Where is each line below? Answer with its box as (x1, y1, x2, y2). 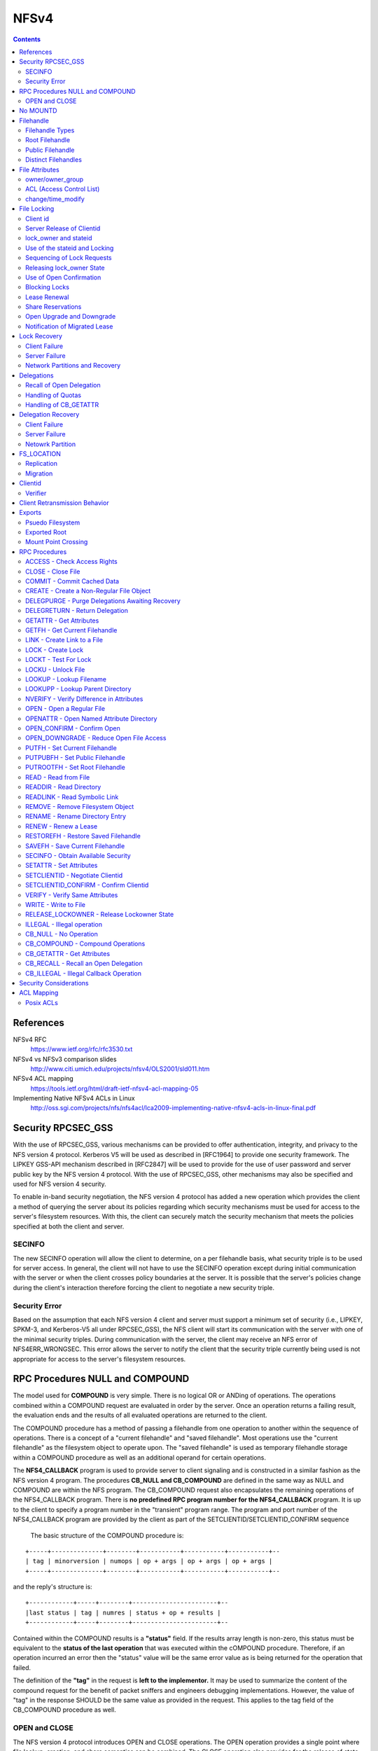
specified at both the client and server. (13, 1222, 125, 1231)
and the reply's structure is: (13, 1583, 92, 1591)
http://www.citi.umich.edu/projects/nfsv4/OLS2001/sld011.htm (30, 1065, 210, 1073)
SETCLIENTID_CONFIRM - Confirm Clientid (25, 881, 149, 890)
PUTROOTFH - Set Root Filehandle (25, 763, 125, 772)
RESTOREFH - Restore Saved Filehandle (25, 832, 141, 840)
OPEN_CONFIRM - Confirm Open (25, 724, 120, 732)
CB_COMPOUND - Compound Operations (25, 939, 146, 948)
